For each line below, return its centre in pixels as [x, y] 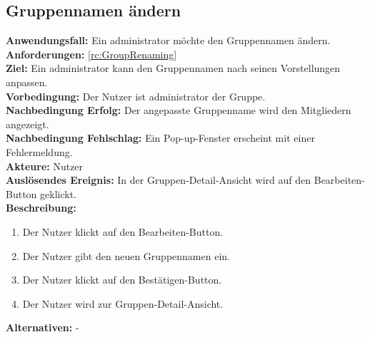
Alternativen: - [42, 327]
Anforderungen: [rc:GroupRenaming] [91, 54]
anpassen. [27, 82]
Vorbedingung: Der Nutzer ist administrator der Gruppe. [136, 96]
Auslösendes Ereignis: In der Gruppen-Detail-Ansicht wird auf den [159, 180]
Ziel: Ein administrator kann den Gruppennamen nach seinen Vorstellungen [173, 68]
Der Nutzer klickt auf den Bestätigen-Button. [122, 280]
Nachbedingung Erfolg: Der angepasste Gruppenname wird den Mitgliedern [179, 110]
